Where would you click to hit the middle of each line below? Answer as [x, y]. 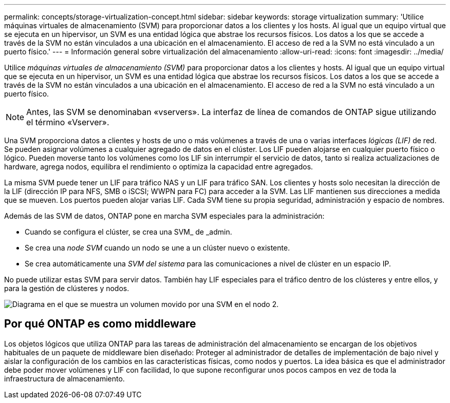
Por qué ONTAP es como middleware [100, 324]
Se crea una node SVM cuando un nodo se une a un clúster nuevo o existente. [157, 248]
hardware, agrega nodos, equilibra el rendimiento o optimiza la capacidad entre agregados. [159, 167]
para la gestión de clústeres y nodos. [67, 288]
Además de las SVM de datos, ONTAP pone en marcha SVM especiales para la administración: [164, 216]
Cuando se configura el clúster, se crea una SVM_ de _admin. [128, 232]
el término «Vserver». [68, 122]
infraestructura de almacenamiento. [64, 378]
